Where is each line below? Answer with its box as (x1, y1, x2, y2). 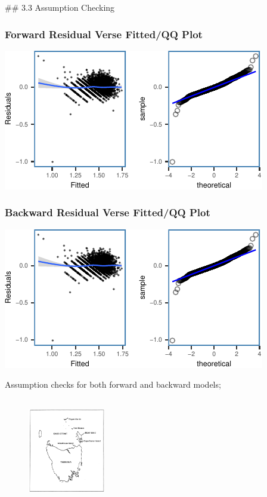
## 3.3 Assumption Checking (5, 1, 115, 13)
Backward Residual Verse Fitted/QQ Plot (5, 205, 210, 220)
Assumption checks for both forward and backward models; (5, 378, 221, 391)
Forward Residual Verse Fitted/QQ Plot (5, 26, 203, 41)
